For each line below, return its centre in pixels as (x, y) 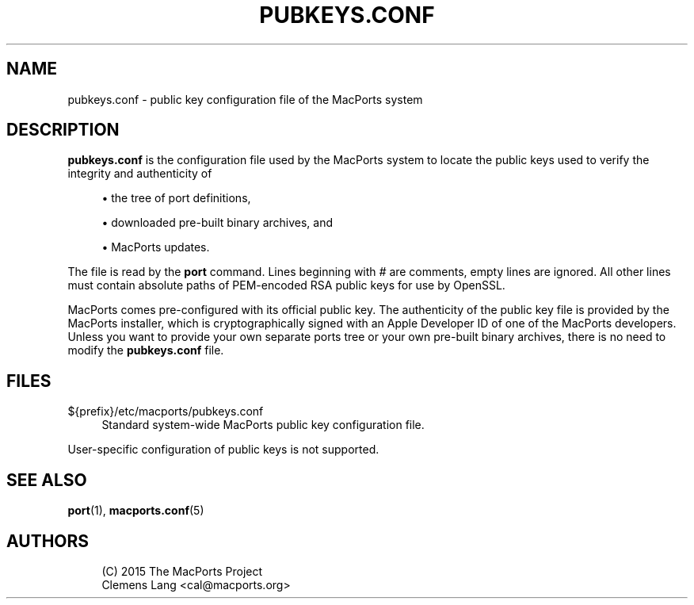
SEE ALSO (47, 480)
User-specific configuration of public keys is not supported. (223, 450)
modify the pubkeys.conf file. (146, 350)
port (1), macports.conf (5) (136, 511)
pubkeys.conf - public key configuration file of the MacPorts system (245, 99)
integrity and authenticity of (140, 174)
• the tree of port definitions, (176, 198)
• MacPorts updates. (156, 247)
